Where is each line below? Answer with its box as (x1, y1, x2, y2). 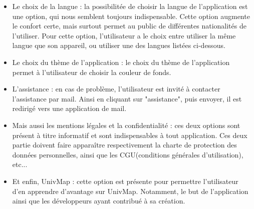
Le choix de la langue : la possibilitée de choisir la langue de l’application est (12, 1, 248, 11)
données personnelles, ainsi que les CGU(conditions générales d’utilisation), (12, 149, 243, 159)
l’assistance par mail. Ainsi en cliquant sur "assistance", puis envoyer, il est (12, 93, 242, 103)
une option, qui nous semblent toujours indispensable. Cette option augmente (12, 10, 250, 21)
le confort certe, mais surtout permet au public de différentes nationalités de (12, 20, 246, 31)
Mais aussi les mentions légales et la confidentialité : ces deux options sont (12, 119, 240, 130)
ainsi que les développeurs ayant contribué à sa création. (12, 195, 185, 206)
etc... (12, 159, 28, 169)
